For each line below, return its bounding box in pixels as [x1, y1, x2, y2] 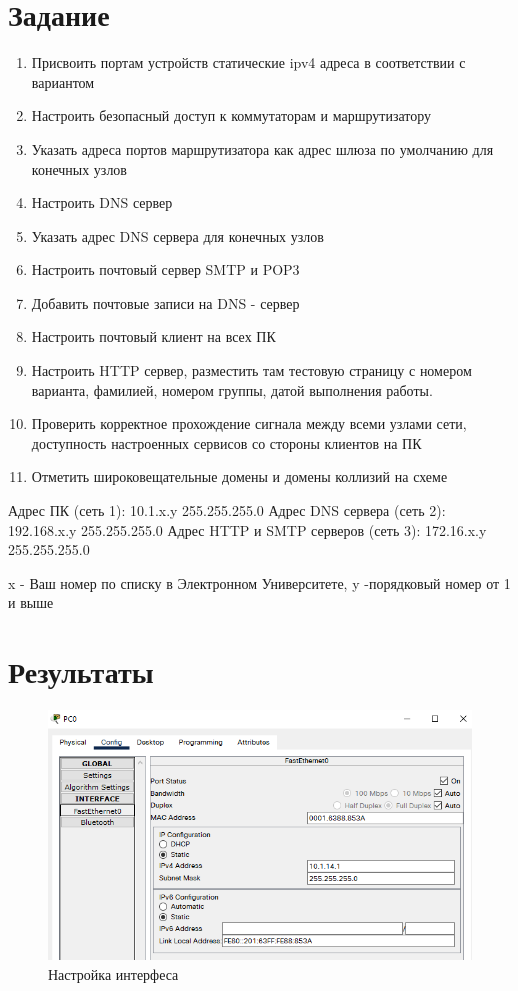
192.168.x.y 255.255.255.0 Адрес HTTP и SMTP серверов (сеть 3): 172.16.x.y [8, 519, 487, 540]
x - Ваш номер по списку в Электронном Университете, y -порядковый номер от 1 [8, 572, 511, 593]
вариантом [31, 71, 95, 92]
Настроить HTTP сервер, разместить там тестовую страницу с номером [31, 360, 472, 381]
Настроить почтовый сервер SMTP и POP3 [31, 259, 300, 280]
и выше [8, 592, 54, 613]
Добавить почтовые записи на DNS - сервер [31, 292, 300, 313]
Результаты [8, 651, 154, 692]
